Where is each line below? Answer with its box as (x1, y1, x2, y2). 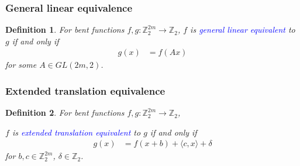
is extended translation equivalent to (12, 126, 141, 138)
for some (5, 58, 37, 71)
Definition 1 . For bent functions (5, 23, 125, 36)
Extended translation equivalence (5, 83, 165, 98)
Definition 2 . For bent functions (5, 106, 125, 119)
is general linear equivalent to (190, 23, 295, 36)
